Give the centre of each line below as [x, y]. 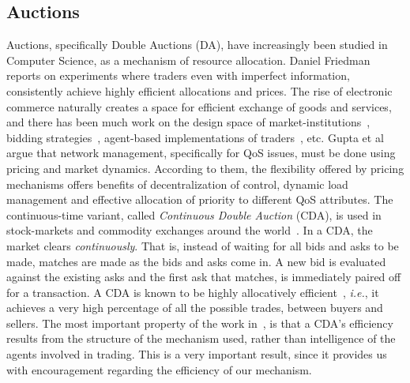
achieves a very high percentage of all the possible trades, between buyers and [195, 308]
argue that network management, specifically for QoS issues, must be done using [201, 153]
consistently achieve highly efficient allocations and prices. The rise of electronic [199, 90]
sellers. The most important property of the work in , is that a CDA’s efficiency [200, 323]
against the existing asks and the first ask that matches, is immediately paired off [204, 277]
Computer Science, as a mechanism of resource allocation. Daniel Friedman [188, 60]
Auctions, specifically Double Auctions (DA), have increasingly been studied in [197, 45]
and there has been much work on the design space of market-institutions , [188, 122]
